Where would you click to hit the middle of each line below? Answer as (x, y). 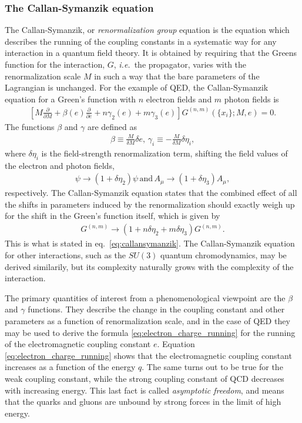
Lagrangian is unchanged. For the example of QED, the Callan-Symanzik (137, 87)
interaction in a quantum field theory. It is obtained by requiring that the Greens (151, 53)
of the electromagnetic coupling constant (78, 344)
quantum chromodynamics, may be (224, 255)
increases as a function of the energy (70, 367)
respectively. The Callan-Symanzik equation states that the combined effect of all (151, 193)
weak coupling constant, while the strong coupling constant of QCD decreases (145, 378)
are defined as (112, 126)
